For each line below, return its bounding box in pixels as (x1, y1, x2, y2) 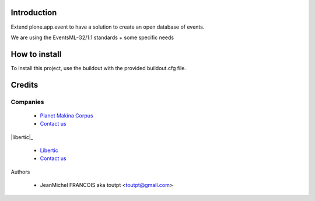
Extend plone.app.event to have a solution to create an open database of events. (10, 23, 205, 30)
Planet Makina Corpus (40, 112, 93, 119)
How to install (10, 49, 62, 59)
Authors (10, 168, 30, 175)
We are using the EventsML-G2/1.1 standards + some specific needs (10, 34, 174, 41)
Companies (10, 98, 44, 106)
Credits (10, 79, 38, 90)
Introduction (10, 8, 57, 18)
